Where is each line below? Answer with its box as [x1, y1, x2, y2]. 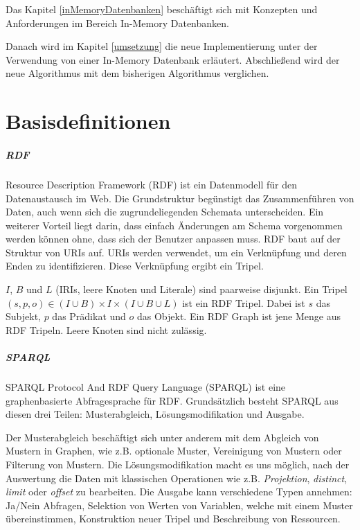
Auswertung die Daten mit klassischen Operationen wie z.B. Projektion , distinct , [6, 470, 348, 485]
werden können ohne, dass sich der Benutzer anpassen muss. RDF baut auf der [6, 231, 341, 246]
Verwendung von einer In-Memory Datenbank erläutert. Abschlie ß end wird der [6, 52, 340, 67]
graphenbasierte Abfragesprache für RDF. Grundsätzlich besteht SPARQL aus [6, 393, 339, 407]
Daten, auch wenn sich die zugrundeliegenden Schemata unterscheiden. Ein [6, 204, 324, 219]
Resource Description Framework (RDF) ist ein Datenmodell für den [6, 177, 298, 191]
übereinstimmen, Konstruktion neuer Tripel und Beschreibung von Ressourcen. [6, 511, 341, 526]
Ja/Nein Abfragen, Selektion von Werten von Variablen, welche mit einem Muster [6, 497, 353, 512]
